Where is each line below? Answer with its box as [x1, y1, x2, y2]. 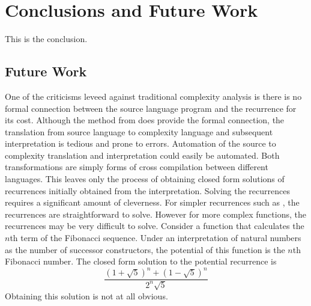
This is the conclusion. [5, 32, 88, 45]
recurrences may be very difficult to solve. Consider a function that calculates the [5, 219, 304, 232]
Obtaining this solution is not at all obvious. [5, 289, 168, 302]
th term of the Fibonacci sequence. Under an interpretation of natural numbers [10, 231, 301, 244]
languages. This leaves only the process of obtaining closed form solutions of [5, 173, 285, 185]
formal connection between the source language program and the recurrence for [5, 102, 297, 114]
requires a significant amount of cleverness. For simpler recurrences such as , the [5, 196, 300, 209]
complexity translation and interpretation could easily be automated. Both [5, 148, 280, 161]
